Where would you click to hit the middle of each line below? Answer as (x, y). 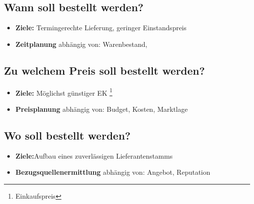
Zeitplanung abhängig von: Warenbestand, (81, 44)
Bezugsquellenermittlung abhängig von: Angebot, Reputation (113, 172)
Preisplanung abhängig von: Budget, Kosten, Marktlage (102, 109)
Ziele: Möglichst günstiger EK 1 (64, 92)
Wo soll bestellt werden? (67, 135)
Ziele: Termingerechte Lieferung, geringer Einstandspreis (101, 28)
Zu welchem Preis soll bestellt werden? (105, 70)
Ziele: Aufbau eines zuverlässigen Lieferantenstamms (94, 155)
